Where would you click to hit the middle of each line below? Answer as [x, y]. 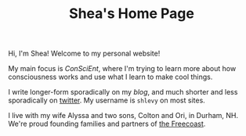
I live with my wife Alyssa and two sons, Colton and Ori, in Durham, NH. [123, 116]
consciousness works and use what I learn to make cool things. [110, 77]
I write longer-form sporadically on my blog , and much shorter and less [123, 92]
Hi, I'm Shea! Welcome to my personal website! [84, 54]
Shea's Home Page [132, 14]
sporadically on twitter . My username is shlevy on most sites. [107, 100]
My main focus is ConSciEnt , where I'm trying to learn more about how [122, 69]
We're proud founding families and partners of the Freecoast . [107, 124]
